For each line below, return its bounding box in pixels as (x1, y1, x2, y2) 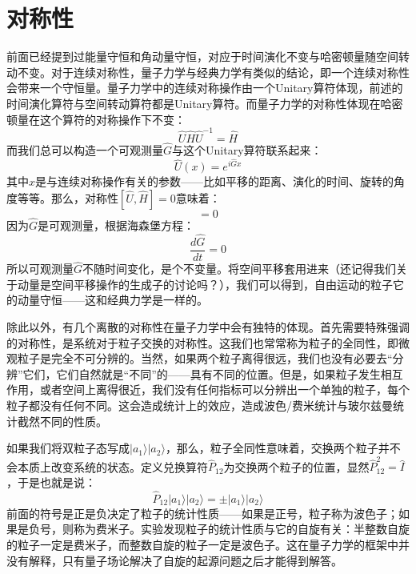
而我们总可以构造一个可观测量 (6, 142, 163, 159)
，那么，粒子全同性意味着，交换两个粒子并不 (165, 440, 401, 456)
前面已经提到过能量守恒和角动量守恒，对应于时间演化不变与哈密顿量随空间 (6, 48, 398, 65)
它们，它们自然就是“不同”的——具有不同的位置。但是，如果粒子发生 (22, 365, 381, 382)
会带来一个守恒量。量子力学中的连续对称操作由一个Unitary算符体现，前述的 (6, 79, 403, 96)
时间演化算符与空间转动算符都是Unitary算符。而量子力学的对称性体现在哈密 (6, 94, 403, 111)
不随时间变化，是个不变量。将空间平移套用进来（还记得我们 (82, 260, 397, 277)
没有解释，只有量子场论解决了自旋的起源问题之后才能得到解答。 (6, 552, 342, 568)
